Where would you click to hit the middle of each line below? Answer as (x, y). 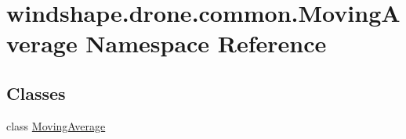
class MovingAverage (56, 125)
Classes (36, 93)
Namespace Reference (206, 43)
